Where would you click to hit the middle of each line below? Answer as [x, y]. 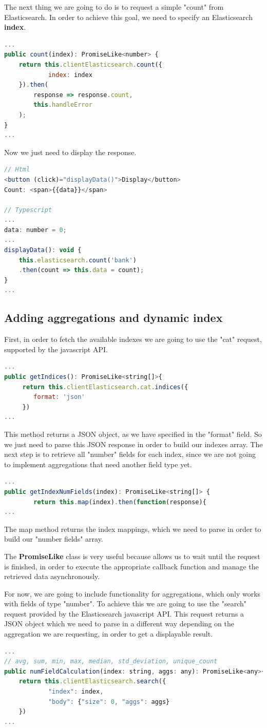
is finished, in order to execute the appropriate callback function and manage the [131, 566]
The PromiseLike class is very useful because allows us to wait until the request [132, 556]
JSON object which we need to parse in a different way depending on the [119, 624]
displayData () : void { [43, 250]
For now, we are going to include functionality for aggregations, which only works [132, 593]
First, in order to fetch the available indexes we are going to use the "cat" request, [133, 339]
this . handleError [63, 105]
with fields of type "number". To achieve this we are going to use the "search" [126, 604]
